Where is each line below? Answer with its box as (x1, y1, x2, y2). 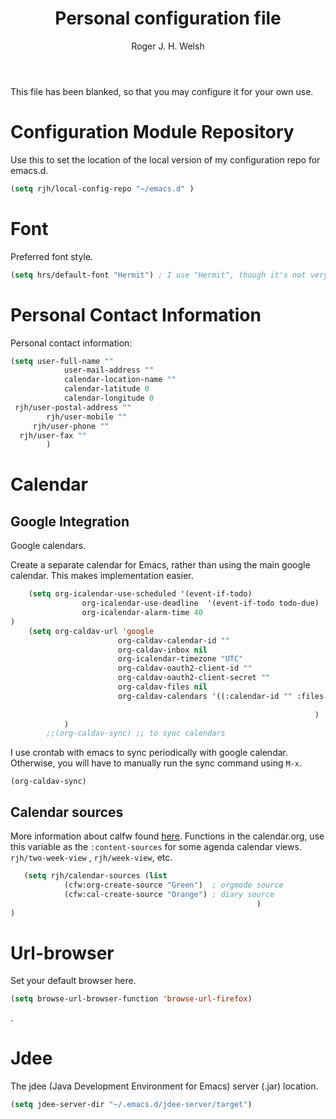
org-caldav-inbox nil (117, 645, 208, 655)
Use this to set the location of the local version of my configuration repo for (10, 153, 321, 166)
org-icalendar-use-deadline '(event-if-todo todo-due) (81, 598, 320, 609)
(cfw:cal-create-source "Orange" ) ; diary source (63, 889, 275, 899)
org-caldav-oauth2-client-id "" (117, 663, 253, 674)
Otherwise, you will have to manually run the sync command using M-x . (10, 757, 302, 769)
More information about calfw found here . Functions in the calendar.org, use (10, 830, 325, 842)
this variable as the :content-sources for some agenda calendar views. (10, 841, 302, 853)
